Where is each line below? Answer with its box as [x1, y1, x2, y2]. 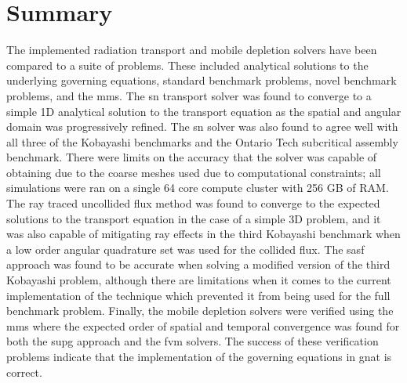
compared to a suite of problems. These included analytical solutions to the [6, 56, 369, 73]
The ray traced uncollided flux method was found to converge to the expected [6, 195, 380, 211]
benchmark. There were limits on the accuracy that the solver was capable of [6, 149, 377, 165]
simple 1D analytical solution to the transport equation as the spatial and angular [6, 103, 402, 119]
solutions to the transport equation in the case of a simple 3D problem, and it [6, 210, 381, 226]
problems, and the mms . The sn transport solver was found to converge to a [6, 87, 372, 103]
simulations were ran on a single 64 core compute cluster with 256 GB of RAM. [6, 179, 389, 196]
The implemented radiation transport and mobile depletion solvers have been [6, 42, 377, 58]
